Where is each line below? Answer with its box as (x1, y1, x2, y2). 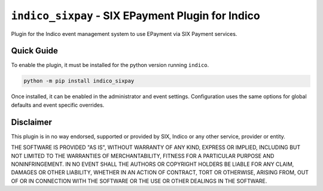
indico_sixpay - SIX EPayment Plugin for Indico (11, 9, 260, 22)
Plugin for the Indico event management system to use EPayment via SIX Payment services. (11, 30, 237, 37)
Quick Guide (11, 46, 58, 56)
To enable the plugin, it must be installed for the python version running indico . (11, 62, 209, 69)
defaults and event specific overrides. (11, 101, 105, 108)
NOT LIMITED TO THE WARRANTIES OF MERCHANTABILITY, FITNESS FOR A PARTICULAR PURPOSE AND (11, 152, 275, 159)
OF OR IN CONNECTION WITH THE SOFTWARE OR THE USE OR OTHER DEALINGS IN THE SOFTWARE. (11, 177, 267, 184)
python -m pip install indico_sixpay (23, 78, 135, 84)
